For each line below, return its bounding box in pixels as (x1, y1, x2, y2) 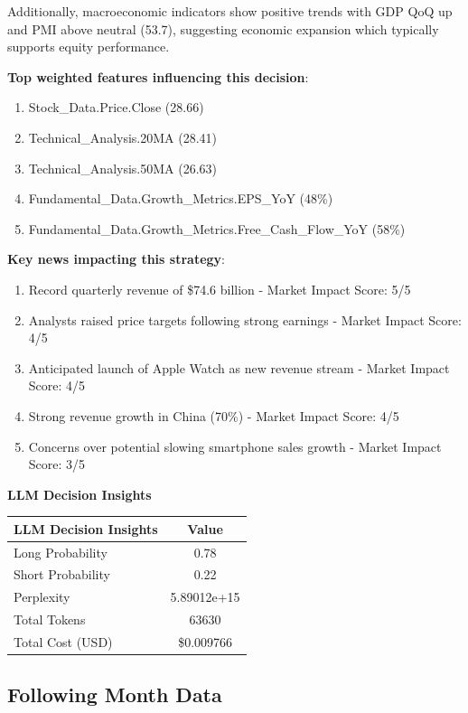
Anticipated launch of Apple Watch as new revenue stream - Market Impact (28, 358, 450, 377)
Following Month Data (7, 680, 222, 708)
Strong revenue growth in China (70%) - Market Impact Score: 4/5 (28, 406, 399, 425)
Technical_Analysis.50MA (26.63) (28, 158, 218, 177)
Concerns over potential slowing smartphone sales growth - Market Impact (28, 436, 442, 455)
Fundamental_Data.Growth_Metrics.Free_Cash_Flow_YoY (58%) (28, 219, 406, 238)
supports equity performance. (7, 37, 170, 56)
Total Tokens (14, 610, 86, 629)
